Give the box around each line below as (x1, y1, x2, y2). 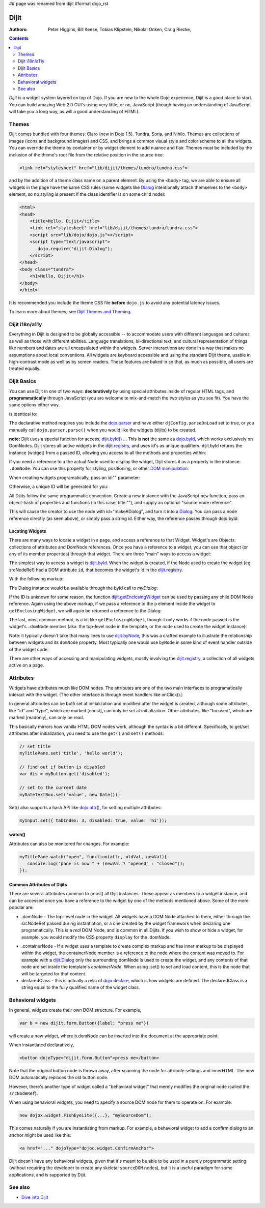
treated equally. (9, 365, 41, 371)
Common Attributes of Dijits (9, 881, 67, 887)
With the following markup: (9, 576, 64, 582)
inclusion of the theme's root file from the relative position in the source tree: (9, 151, 164, 157)
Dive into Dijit (21, 1194, 49, 1200)
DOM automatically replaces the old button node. (9, 1075, 108, 1081)
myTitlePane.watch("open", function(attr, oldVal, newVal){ (19, 854, 167, 859)
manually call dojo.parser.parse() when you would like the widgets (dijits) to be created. (9, 427, 196, 433)
